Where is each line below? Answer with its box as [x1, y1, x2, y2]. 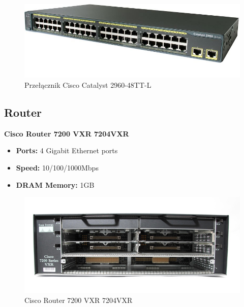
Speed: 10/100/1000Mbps [16, 162, 99, 173]
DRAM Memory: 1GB [16, 179, 95, 190]
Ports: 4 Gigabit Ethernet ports [16, 145, 118, 156]
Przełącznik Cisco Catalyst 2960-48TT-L [24, 80, 151, 90]
